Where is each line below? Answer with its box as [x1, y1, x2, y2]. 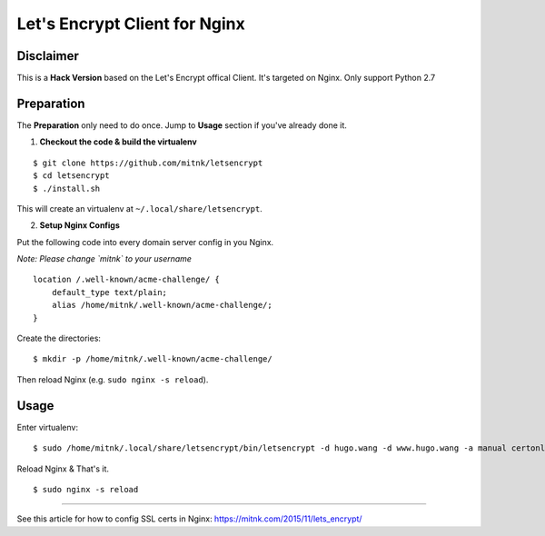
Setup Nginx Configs [39, 220, 120, 231]
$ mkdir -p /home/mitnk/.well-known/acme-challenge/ [33, 354, 272, 364]
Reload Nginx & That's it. [16, 463, 109, 474]
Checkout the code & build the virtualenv [39, 136, 197, 147]
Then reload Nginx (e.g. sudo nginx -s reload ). [16, 373, 209, 385]
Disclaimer [16, 48, 79, 64]
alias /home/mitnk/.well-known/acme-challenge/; [51, 300, 272, 311]
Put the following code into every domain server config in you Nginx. [16, 236, 274, 247]
